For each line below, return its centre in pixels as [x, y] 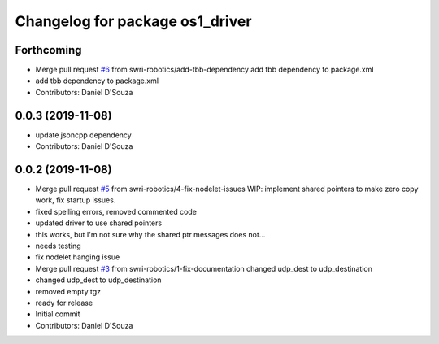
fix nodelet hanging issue [78, 257]
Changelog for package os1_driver [133, 21]
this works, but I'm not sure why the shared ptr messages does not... [150, 234]
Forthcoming [48, 50]
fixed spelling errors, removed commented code [116, 211]
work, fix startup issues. [76, 200]
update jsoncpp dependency [83, 135]
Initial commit [58, 314]
